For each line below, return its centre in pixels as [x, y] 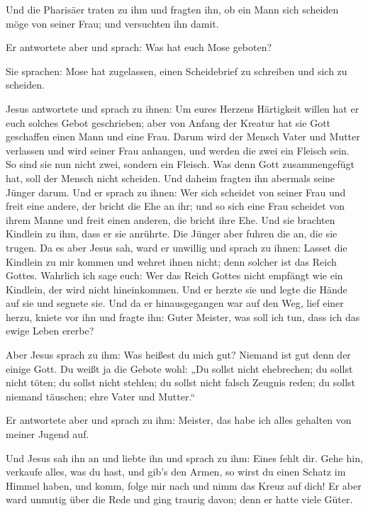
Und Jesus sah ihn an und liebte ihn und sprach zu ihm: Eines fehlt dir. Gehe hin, [184, 457]
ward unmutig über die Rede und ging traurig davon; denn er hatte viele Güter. [179, 499]
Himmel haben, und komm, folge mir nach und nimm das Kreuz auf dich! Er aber [184, 485]
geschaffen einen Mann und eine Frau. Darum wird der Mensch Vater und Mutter [183, 136]
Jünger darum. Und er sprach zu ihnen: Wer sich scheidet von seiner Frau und [176, 192]
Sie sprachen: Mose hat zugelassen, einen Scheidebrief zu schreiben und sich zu [177, 71]
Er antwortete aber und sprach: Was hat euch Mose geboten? [139, 47]
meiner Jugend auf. [48, 434]
